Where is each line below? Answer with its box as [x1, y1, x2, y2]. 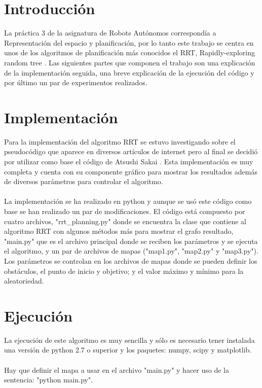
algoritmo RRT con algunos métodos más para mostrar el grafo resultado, [4, 226, 234, 236]
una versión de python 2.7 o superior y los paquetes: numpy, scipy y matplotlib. [4, 344, 252, 355]
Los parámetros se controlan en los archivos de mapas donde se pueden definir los [4, 255, 257, 266]
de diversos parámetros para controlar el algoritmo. [4, 176, 163, 187]
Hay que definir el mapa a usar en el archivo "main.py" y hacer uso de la [4, 364, 229, 375]
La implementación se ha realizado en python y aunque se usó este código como [4, 196, 252, 206]
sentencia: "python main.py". [4, 374, 93, 385]
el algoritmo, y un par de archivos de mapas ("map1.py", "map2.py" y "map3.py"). [4, 245, 258, 256]
